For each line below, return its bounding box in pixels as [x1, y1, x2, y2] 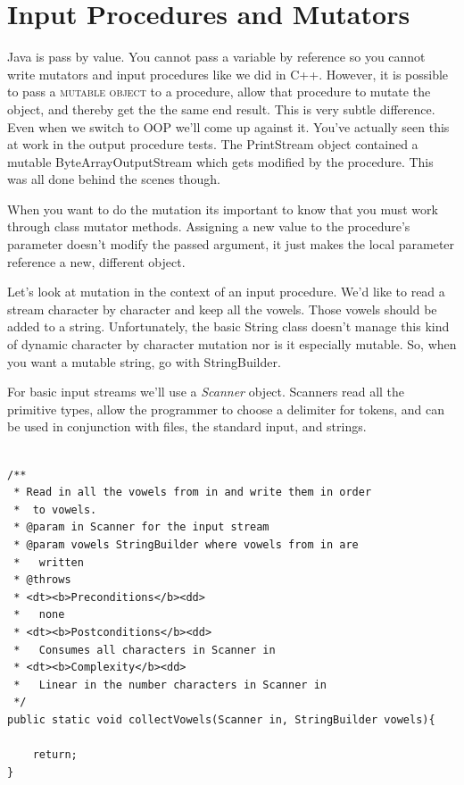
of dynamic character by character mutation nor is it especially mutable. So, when [7, 335, 457, 354]
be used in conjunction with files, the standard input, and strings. [7, 417, 367, 436]
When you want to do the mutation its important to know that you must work [7, 199, 438, 218]
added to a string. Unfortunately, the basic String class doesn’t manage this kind [7, 317, 450, 336]
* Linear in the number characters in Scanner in [13, 678, 327, 691]
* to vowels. [13, 503, 97, 516]
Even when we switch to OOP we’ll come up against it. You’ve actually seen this [7, 117, 450, 136]
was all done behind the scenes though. [7, 170, 221, 188]
